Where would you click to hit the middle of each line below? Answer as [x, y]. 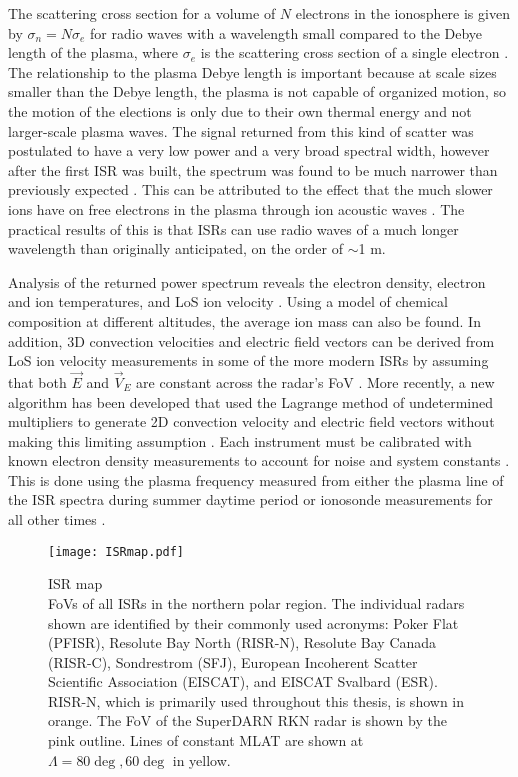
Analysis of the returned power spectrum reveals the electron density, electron [247, 281]
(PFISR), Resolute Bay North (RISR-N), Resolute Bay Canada [242, 642]
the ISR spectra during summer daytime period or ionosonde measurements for [250, 499]
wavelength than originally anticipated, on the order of [175, 248]
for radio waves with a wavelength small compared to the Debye [286, 32]
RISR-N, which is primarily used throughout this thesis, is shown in [256, 700]
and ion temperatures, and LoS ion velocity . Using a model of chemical [228, 301]
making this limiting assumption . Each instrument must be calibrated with [240, 440]
